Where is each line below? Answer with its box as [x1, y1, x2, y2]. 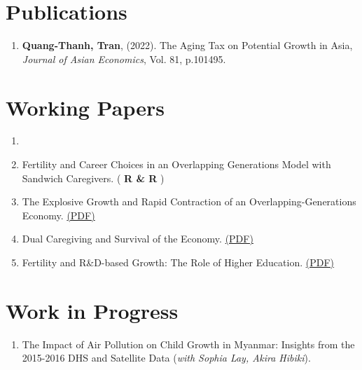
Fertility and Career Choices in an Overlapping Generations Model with [22, 157, 331, 172]
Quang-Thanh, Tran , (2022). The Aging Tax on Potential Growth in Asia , [22, 38, 353, 53]
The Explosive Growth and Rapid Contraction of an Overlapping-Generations [22, 194, 356, 209]
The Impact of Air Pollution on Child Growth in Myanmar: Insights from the [22, 336, 355, 351]
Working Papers [6, 92, 165, 121]
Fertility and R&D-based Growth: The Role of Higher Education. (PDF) [22, 255, 335, 269]
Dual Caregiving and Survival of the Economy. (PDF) [22, 231, 253, 246]
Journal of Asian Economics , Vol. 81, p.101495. [22, 51, 226, 66]
